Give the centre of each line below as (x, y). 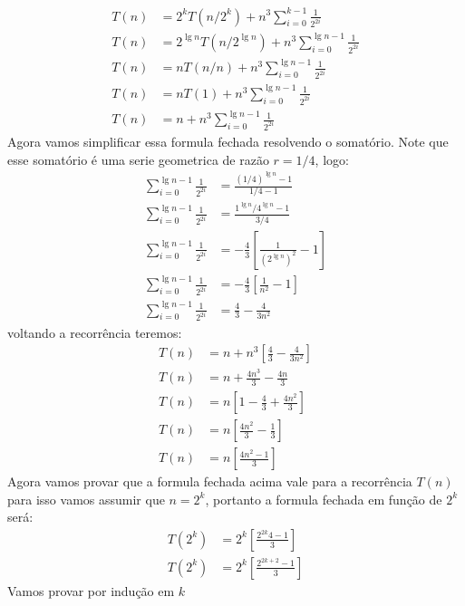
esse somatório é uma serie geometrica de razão (138, 159)
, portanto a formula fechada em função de (324, 499)
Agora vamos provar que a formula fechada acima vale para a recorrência (210, 481)
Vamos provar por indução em (91, 590)
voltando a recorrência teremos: (95, 332)
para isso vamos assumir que (86, 499)
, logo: (332, 159)
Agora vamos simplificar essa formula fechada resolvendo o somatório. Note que (228, 142)
